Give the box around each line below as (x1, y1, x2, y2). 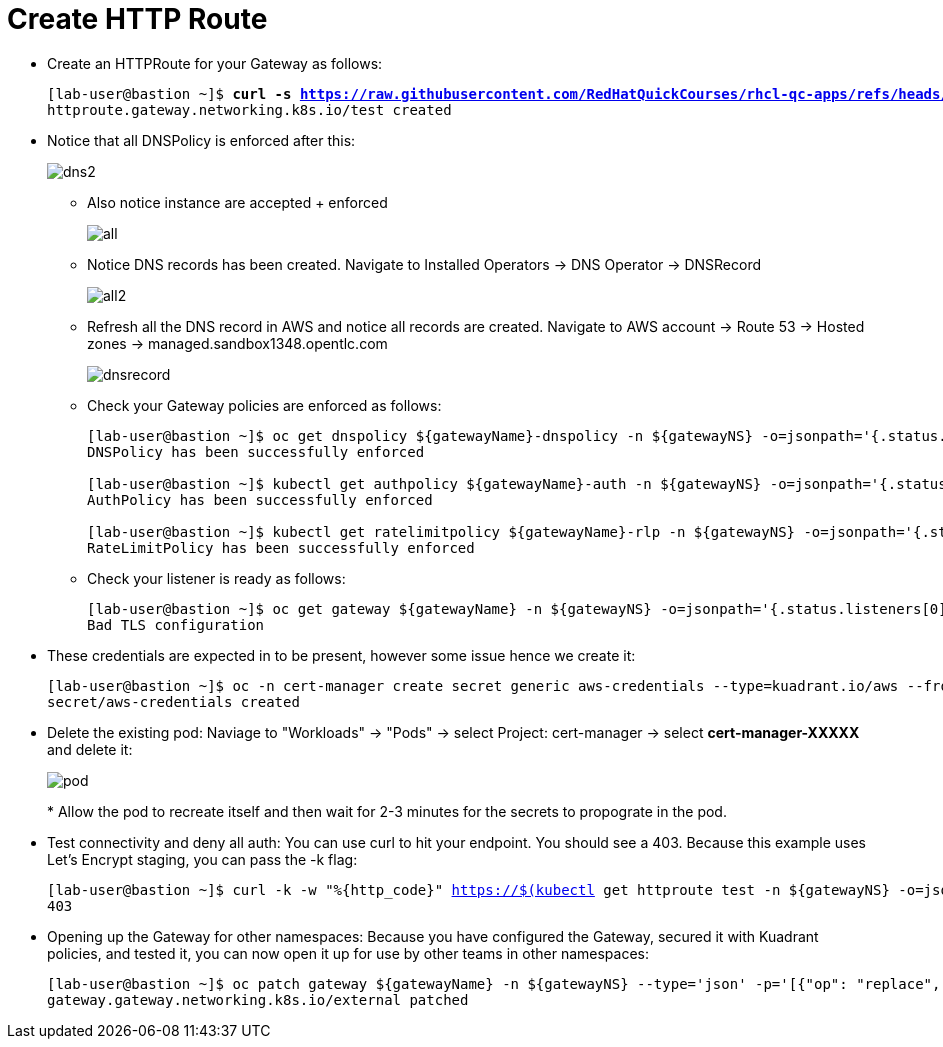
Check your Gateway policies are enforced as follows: (87, 396, 442, 414)
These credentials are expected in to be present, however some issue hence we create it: (47, 646, 636, 664)
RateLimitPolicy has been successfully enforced (87, 539, 475, 556)
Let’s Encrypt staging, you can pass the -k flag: (47, 850, 358, 868)
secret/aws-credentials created (47, 693, 300, 710)
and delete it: (47, 740, 133, 758)
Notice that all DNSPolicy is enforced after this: (47, 131, 356, 149)
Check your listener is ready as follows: (87, 569, 346, 587)
